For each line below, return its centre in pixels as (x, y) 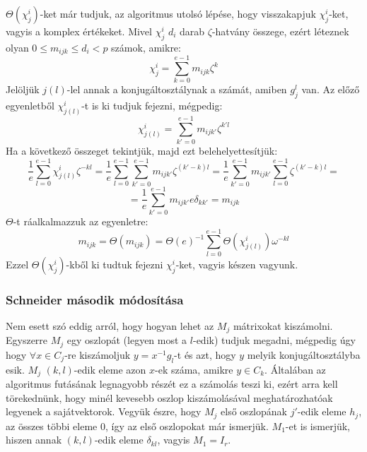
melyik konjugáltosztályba (304, 354)
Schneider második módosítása (95, 299)
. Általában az (295, 369)
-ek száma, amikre (194, 369)
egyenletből (30, 106)
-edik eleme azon (110, 369)
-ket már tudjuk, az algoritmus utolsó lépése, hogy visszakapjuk (178, 13)
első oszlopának (254, 411)
